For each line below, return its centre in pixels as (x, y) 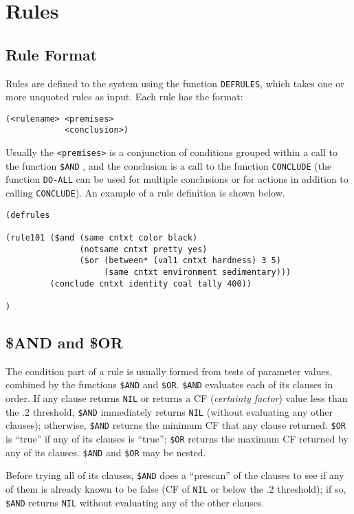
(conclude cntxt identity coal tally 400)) (151, 283)
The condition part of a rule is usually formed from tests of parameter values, (169, 371)
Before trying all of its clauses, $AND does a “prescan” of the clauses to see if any (175, 475)
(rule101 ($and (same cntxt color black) (102, 238)
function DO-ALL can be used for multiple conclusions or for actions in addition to (177, 179)
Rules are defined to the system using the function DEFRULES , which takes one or (175, 83)
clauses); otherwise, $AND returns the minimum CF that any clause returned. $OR (176, 425)
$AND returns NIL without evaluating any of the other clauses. (135, 502)
